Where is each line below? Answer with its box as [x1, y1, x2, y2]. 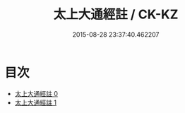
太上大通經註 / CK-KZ [53, 6, 179, 23]
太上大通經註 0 [14, 89, 59, 97]
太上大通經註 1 [14, 98, 57, 107]
